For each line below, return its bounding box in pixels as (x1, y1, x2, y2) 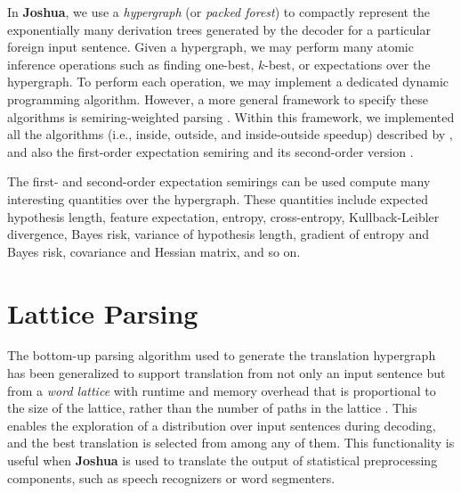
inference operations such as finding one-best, (7, 54, 255, 73)
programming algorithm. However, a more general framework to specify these (7, 89, 428, 108)
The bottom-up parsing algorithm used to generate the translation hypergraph (7, 346, 436, 365)
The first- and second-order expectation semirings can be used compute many (7, 172, 431, 191)
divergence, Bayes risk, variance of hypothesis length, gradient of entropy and (7, 225, 429, 243)
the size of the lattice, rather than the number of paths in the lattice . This (7, 399, 417, 417)
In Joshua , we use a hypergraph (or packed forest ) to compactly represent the (7, 3, 431, 21)
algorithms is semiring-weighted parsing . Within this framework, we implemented (7, 107, 455, 126)
